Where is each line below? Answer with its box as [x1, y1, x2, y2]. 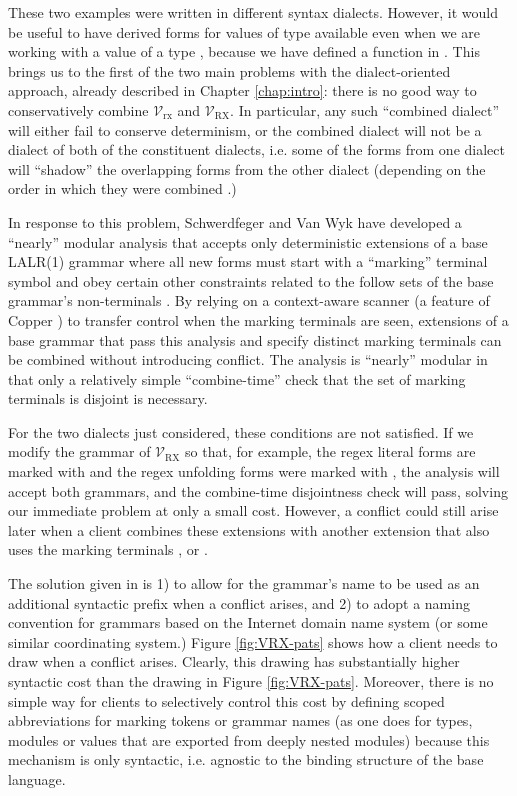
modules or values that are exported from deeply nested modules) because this [8, 729, 490, 750]
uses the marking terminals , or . [8, 539, 208, 560]
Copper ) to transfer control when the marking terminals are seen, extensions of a [8, 309, 509, 330]
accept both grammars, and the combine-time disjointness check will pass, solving [8, 480, 508, 501]
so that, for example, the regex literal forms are [185, 441, 476, 462]
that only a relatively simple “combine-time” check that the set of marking [8, 368, 466, 389]
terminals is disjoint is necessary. [8, 388, 208, 409]
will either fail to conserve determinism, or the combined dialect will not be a [8, 119, 482, 140]
